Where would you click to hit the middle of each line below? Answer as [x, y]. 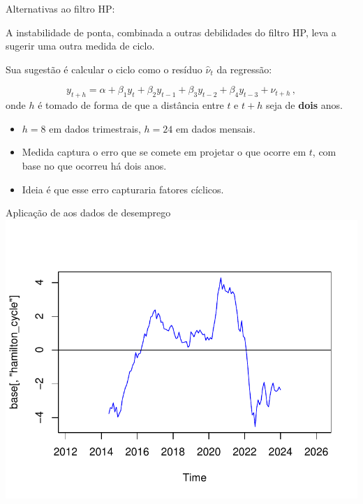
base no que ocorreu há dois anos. [94, 165]
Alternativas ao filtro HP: [60, 8]
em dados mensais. [216, 128]
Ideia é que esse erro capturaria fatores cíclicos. [123, 189]
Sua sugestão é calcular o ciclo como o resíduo [104, 69]
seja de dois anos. [304, 105]
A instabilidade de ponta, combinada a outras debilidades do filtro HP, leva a [171, 32]
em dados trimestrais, [95, 128]
